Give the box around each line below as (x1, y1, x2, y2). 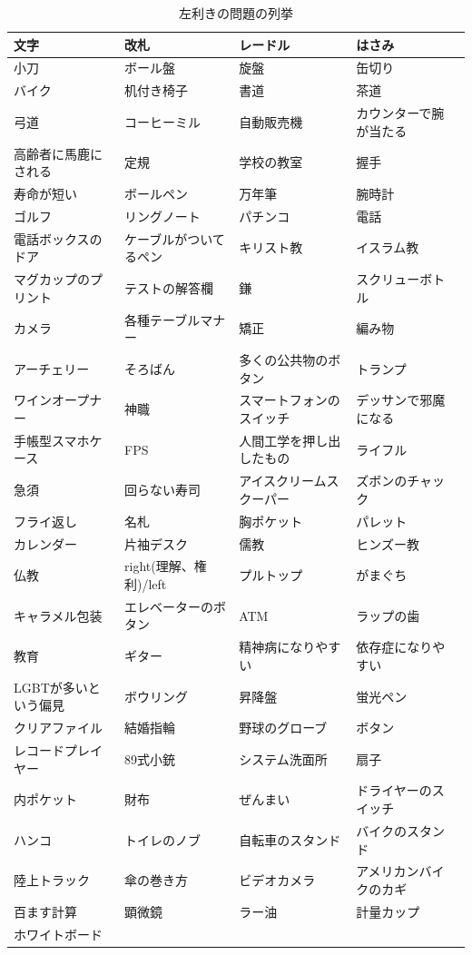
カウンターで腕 (356, 103, 445, 123)
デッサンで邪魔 (356, 390, 446, 409)
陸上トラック (14, 871, 90, 890)
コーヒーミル (124, 112, 202, 131)
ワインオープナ (14, 390, 103, 409)
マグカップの (14, 270, 90, 289)
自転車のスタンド (239, 830, 341, 849)
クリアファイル (14, 718, 103, 737)
